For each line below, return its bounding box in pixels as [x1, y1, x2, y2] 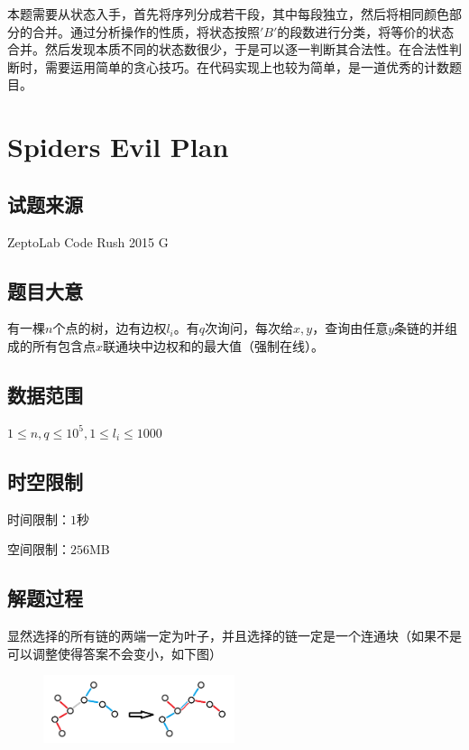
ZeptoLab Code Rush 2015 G [7, 232, 169, 251]
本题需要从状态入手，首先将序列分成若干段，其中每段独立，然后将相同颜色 [7, 5, 449, 23]
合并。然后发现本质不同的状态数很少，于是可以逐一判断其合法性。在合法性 [7, 40, 449, 59]
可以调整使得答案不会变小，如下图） [7, 644, 222, 662]
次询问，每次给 [205, 319, 294, 338]
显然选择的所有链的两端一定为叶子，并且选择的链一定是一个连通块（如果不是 [7, 625, 462, 644]
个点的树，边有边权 [52, 319, 167, 338]
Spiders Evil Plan [7, 128, 229, 165]
